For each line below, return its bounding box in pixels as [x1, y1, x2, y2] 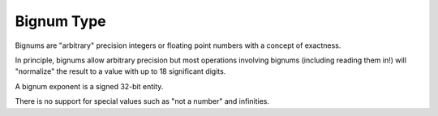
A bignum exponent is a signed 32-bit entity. [15, 81, 164, 91]
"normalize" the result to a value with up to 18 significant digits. [15, 67, 226, 76]
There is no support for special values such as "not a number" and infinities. [15, 97, 269, 106]
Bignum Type [15, 12, 106, 30]
